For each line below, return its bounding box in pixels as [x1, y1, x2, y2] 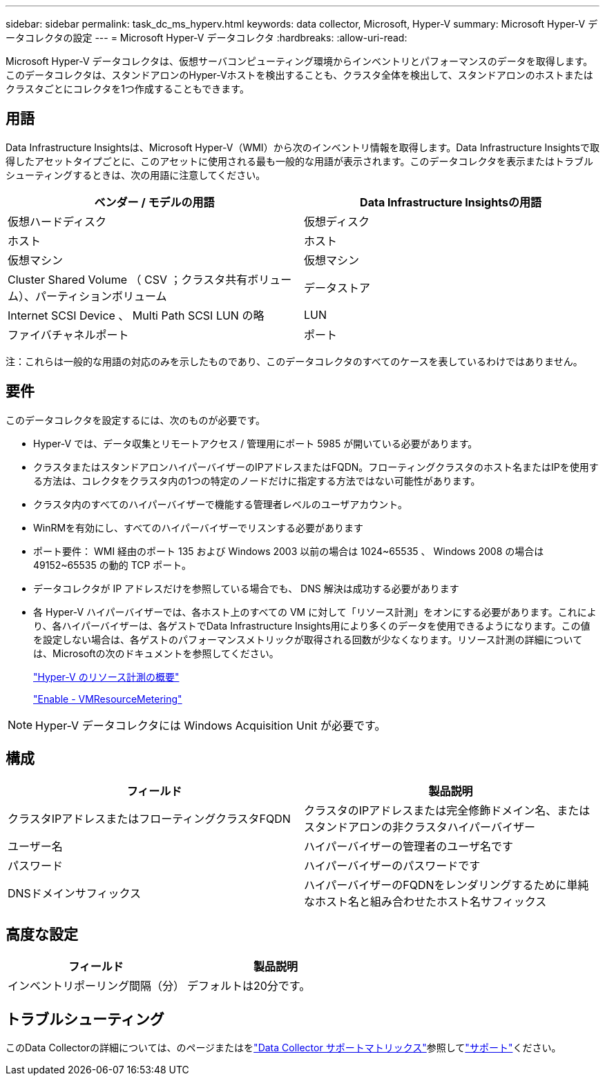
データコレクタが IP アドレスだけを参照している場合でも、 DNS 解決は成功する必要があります [33, 582, 459, 594]
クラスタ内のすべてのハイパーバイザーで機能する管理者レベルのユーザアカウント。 [33, 498, 408, 510]
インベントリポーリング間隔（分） [8, 979, 185, 993]
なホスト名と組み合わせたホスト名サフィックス [304, 894, 547, 908]
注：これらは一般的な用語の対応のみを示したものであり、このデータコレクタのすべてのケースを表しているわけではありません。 [6, 355, 583, 367]
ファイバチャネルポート [8, 327, 129, 342]
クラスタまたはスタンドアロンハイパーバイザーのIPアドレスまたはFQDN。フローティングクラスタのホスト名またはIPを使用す [33, 460, 599, 473]
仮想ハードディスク [8, 214, 106, 228]
